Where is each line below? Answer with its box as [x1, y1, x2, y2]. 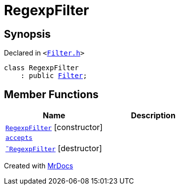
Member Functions [4, 88, 99, 101]
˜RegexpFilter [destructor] [5, 143, 102, 154]
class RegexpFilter [4, 64, 79, 72]
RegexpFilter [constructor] [5, 122, 103, 133]
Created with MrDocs [4, 162, 73, 170]
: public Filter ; [20, 72, 87, 80]
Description [131, 110, 176, 121]
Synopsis [4, 27, 51, 40]
